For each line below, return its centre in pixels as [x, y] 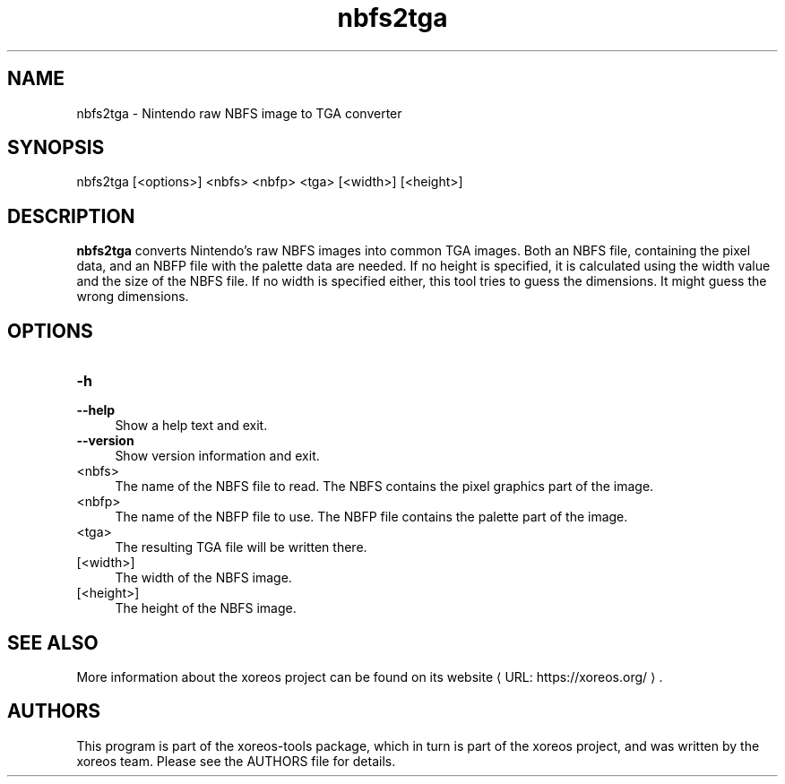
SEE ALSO [53, 642]
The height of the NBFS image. [206, 608]
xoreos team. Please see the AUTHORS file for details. [236, 761]
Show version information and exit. [217, 456]
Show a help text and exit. [191, 426]
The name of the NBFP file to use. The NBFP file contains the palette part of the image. [371, 517]
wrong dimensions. [133, 297]
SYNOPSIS [56, 148]
